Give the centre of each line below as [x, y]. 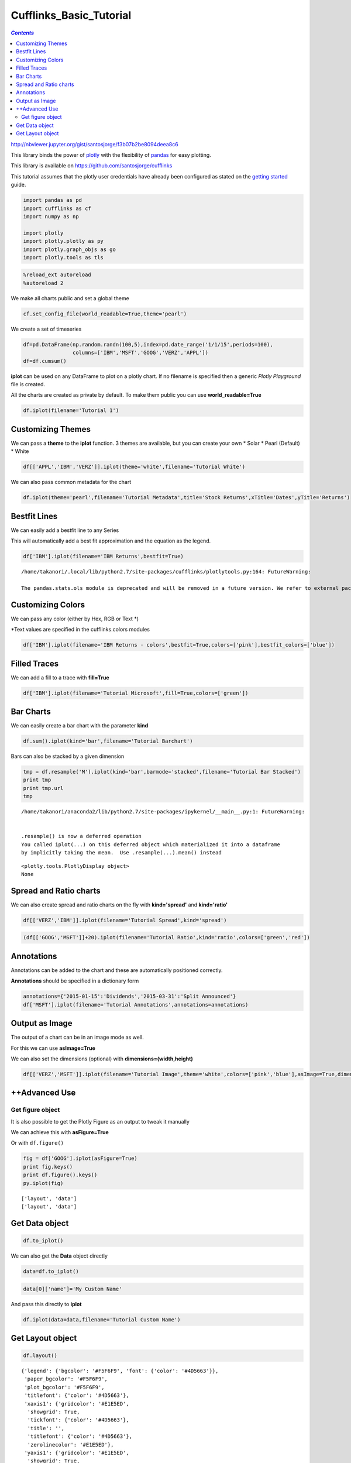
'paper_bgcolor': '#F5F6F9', [66, 1379]
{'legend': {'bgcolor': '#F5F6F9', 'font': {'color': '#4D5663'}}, [120, 1371]
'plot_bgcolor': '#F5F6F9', [64, 1387]
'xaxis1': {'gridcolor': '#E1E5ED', [77, 1404]
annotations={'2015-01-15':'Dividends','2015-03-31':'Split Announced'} [130, 997]
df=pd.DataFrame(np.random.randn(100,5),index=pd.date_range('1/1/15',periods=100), [148, 344]
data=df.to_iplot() [51, 1271]
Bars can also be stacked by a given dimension [68, 756]
